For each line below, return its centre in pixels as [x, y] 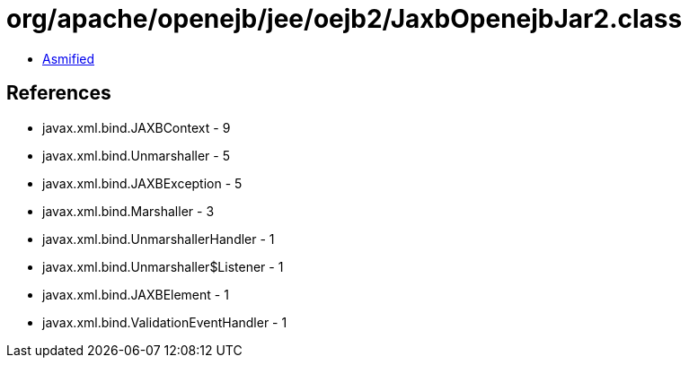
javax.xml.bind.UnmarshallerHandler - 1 [159, 239]
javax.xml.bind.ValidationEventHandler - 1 [165, 322]
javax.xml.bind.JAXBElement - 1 [136, 294]
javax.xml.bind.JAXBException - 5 [142, 183]
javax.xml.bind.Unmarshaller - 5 [137, 155]
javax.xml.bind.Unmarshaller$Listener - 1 [163, 266]
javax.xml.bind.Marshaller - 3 [128, 211]
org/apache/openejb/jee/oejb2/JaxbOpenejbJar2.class [344, 19]
